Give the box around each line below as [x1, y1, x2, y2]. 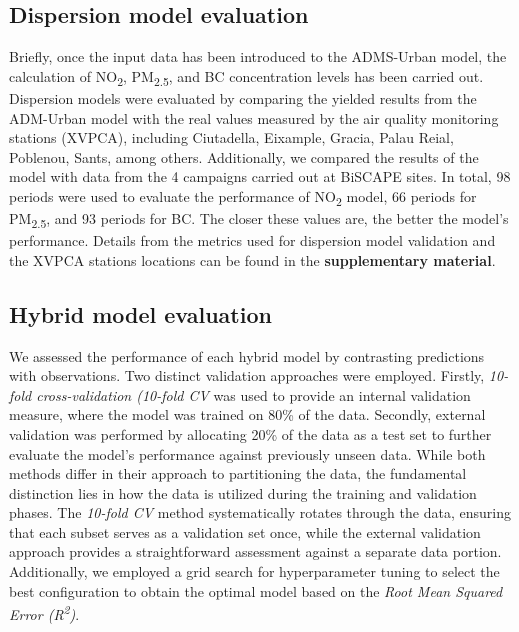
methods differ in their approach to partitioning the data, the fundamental [9, 463, 467, 484]
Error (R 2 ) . [9, 601, 80, 624]
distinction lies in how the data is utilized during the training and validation [9, 482, 477, 503]
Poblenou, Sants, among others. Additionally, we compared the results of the [9, 146, 479, 167]
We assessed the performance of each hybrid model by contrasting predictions [9, 345, 485, 366]
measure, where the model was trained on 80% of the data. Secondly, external [9, 404, 486, 425]
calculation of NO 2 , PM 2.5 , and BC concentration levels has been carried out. [9, 65, 484, 89]
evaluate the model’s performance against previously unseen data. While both [9, 443, 486, 464]
